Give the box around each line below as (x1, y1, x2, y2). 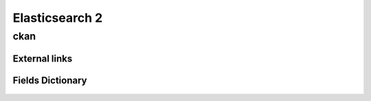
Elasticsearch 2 (12, 10, 103, 25)
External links (12, 53, 73, 64)
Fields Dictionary (12, 74, 87, 86)
